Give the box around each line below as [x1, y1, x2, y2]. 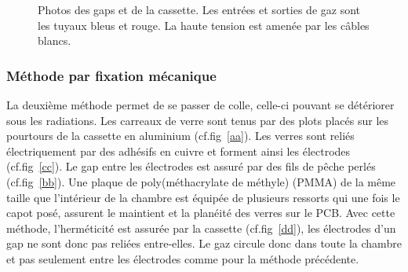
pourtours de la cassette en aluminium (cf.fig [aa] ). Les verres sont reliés [6, 127, 355, 144]
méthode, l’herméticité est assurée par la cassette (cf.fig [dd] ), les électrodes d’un [6, 219, 396, 236]
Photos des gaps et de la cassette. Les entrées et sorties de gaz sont [38, 2, 360, 17]
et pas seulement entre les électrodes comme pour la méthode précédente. [6, 250, 359, 266]
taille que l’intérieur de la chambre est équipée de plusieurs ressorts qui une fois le [6, 189, 400, 205]
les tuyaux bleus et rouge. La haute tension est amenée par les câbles [38, 17, 370, 33]
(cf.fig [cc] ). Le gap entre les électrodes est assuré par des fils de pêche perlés [6, 158, 376, 175]
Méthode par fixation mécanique [6, 65, 217, 85]
